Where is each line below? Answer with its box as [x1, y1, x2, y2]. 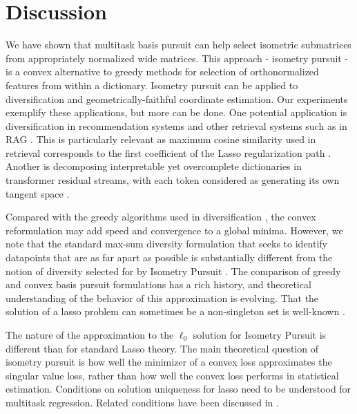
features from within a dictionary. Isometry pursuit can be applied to [6, 77, 298, 92]
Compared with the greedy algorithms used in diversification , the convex [6, 209, 316, 224]
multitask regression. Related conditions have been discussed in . [6, 395, 279, 409]
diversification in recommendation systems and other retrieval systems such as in [6, 118, 347, 133]
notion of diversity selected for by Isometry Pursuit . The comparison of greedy [6, 263, 341, 278]
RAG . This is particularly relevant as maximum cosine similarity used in [6, 132, 316, 147]
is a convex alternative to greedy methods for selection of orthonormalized [6, 64, 319, 79]
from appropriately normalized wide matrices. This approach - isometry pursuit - [6, 50, 349, 65]
